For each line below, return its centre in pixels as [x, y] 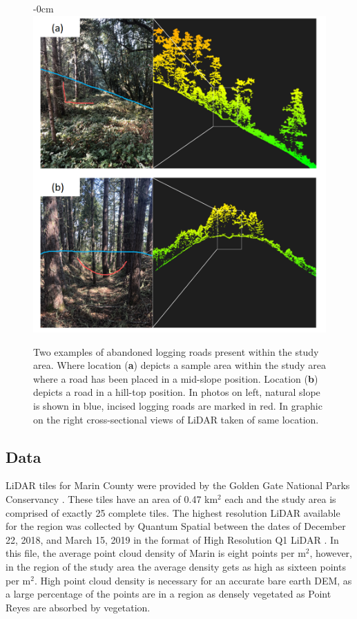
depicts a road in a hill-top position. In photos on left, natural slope [177, 392]
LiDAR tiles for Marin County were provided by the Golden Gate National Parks [178, 485]
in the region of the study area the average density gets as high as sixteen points [176, 566]
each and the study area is [280, 499]
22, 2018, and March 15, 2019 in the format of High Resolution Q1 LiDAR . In [172, 539]
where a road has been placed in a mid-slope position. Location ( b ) [176, 378]
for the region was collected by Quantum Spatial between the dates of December [176, 526]
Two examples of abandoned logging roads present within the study [176, 351]
